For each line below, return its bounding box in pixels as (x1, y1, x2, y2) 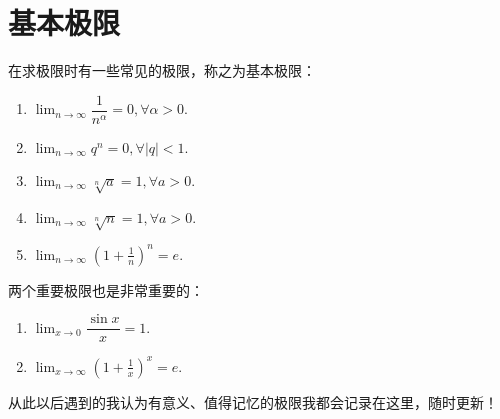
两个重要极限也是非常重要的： (8, 279, 204, 300)
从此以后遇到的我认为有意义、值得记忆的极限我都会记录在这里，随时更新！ (8, 391, 498, 412)
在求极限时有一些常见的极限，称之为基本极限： (8, 60, 316, 81)
